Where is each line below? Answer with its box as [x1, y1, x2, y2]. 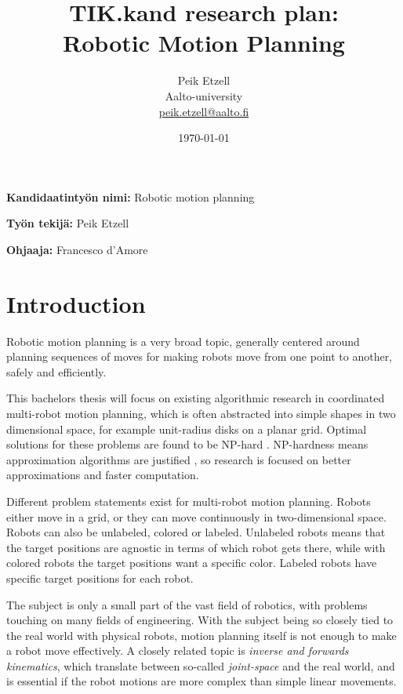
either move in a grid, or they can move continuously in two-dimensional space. [6, 508, 387, 525]
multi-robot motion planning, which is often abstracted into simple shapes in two [6, 405, 396, 421]
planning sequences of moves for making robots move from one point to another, [6, 348, 393, 365]
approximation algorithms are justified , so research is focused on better [6, 451, 351, 467]
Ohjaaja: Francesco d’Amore [6, 241, 148, 257]
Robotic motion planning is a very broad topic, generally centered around [6, 332, 360, 349]
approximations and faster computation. [6, 467, 199, 483]
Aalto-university [165, 87, 243, 104]
